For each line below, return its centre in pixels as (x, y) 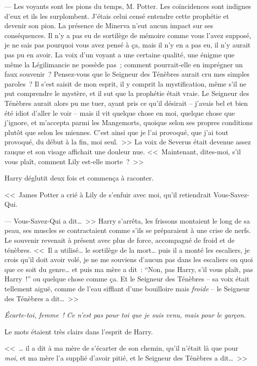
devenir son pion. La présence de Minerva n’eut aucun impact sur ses (109, 25)
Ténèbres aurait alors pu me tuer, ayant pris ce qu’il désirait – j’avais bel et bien (126, 103)
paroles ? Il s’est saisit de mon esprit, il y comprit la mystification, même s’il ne (126, 83)
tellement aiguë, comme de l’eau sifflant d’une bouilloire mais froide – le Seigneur (127, 289)
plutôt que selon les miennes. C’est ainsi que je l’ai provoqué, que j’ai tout (116, 132)
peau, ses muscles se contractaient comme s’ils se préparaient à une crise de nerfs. (128, 230)
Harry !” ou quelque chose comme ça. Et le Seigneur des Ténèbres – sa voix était (127, 279)
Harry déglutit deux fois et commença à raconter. (79, 178)
